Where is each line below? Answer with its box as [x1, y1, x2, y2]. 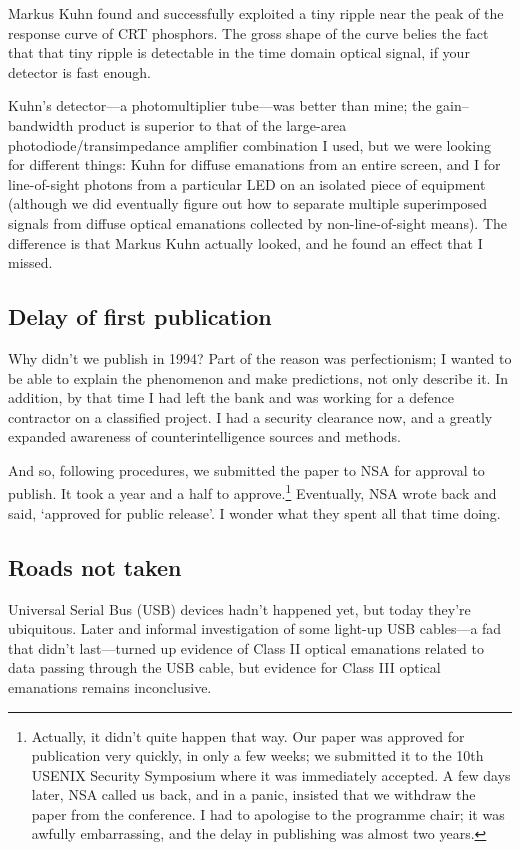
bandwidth [8, 114, 74, 135]
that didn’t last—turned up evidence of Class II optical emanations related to [8, 637, 485, 658]
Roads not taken [8, 551, 182, 582]
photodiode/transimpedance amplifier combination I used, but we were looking [8, 134, 491, 155]
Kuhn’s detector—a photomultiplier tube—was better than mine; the [8, 95, 432, 116]
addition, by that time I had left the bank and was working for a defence [8, 387, 454, 408]
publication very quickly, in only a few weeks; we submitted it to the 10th [31, 745, 484, 766]
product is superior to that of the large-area [78, 114, 347, 135]
